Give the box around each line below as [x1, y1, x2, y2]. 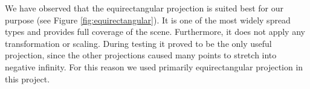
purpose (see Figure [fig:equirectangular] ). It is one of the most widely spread [5, 13, 291, 26]
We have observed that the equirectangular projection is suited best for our [5, 2, 284, 14]
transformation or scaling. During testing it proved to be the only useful [5, 37, 272, 49]
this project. [5, 72, 50, 85]
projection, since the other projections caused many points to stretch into [5, 49, 277, 61]
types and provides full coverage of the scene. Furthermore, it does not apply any [5, 25, 305, 38]
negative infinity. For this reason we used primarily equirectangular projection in [5, 60, 303, 73]
